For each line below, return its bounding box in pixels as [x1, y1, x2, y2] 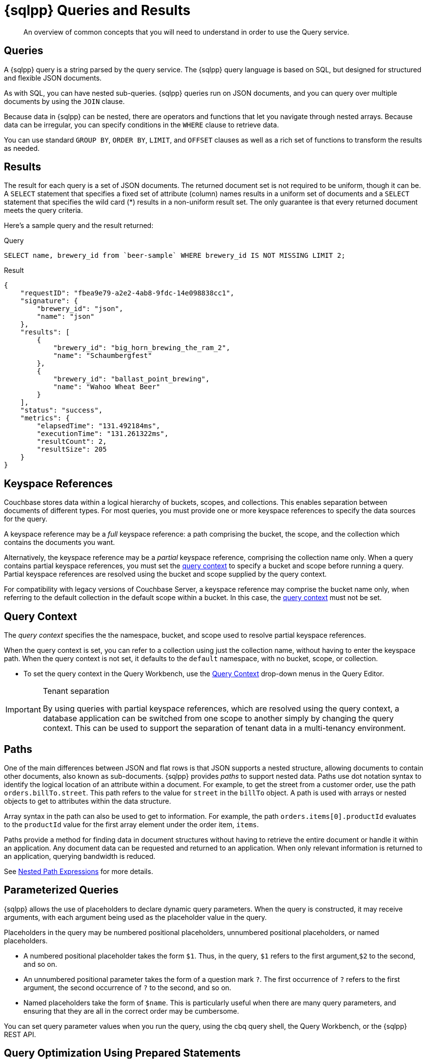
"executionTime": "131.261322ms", [37, 430, 169, 438]
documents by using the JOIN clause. [4, 97, 125, 105]
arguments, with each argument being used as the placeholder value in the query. [4, 913, 267, 921]
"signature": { [20, 297, 78, 305]
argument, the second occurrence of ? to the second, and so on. [23, 983, 231, 992]
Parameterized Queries [4, 884, 119, 896]
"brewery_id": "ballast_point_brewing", [53, 375, 210, 383]
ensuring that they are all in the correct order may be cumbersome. [23, 1006, 239, 1015]
